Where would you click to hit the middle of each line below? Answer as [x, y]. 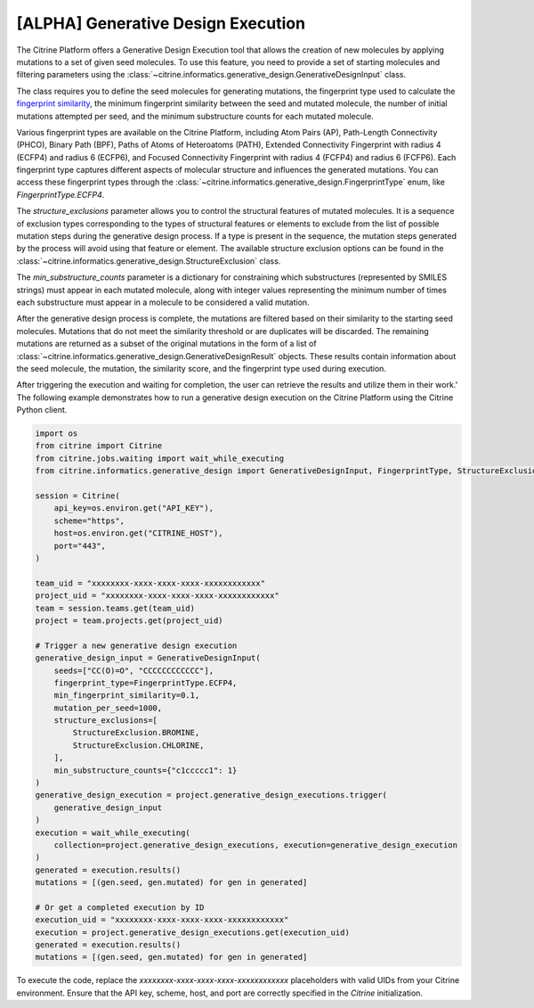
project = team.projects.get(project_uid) [129, 620]
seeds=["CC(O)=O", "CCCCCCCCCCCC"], [133, 670]
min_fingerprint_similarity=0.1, [127, 696]
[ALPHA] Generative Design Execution [161, 23]
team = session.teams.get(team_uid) [115, 608]
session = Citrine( [77, 496]
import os [57, 434]
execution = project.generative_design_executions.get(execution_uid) [193, 932]
